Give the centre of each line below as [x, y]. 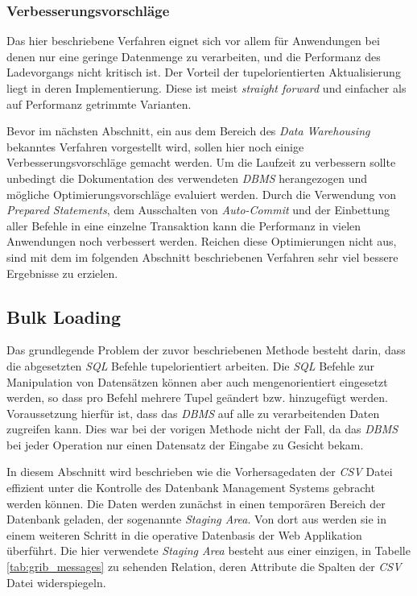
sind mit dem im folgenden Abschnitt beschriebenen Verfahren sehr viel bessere [202, 257]
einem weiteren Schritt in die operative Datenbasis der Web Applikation [184, 534]
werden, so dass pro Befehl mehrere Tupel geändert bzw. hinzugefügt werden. [197, 397]
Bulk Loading [64, 316]
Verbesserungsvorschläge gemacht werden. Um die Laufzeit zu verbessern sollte [201, 162]
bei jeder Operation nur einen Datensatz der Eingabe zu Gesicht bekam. [185, 444]
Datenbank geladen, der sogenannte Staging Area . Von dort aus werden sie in [196, 519]
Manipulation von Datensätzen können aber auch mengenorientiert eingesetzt [197, 381]
